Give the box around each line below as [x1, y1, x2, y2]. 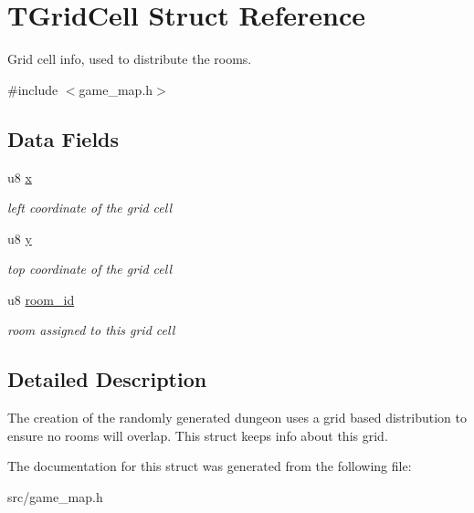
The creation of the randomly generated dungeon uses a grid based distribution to [7, 408, 467, 427]
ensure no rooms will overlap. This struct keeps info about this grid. [7, 425, 388, 445]
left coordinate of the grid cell [7, 198, 173, 217]
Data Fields [7, 124, 120, 152]
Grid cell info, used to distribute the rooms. [7, 49, 252, 68]
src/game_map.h [7, 487, 103, 507]
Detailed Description [7, 365, 207, 393]
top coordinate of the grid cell [7, 259, 172, 278]
